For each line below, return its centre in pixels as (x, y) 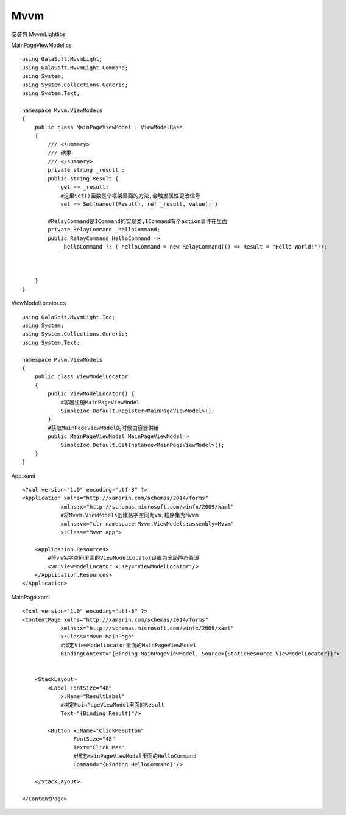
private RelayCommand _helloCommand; (104, 230)
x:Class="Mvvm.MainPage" (98, 637)
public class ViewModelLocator (81, 377)
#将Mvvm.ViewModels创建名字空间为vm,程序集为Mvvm (130, 515)
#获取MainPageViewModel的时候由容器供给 (104, 428)
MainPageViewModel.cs (42, 45)
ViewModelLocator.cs (39, 303)
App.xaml (23, 476)
